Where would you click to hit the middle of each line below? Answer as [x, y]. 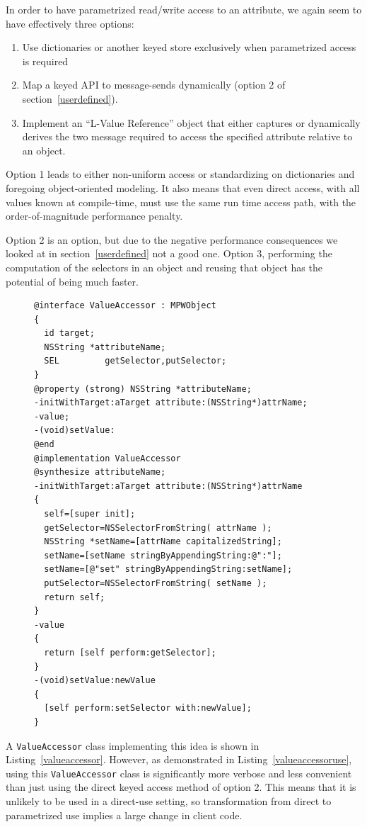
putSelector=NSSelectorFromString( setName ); [156, 583]
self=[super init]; [90, 514]
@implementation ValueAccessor [107, 458]
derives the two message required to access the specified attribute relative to [187, 136]
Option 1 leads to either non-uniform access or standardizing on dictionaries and [180, 174]
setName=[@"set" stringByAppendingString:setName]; [168, 569]
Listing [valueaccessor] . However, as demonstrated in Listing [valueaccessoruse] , [179, 759]
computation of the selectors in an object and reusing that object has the [164, 267]
